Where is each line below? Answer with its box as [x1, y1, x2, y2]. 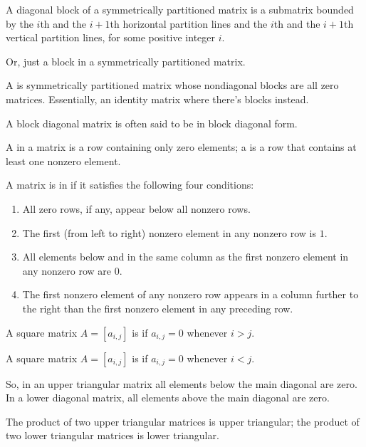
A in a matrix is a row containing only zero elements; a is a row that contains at [6, 140, 357, 154]
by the [6, 16, 33, 31]
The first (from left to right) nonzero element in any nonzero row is [22, 225, 316, 240]
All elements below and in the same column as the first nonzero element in [22, 249, 349, 264]
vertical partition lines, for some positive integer [6, 30, 215, 45]
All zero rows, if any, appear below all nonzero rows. [22, 201, 251, 216]
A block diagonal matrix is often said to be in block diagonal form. [6, 115, 298, 130]
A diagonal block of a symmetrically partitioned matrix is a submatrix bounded [6, 2, 354, 16]
